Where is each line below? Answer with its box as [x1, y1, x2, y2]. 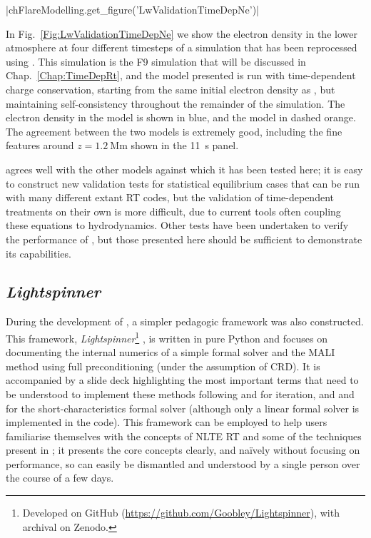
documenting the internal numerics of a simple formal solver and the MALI [6, 345, 335, 360]
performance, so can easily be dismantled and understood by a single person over [6, 456, 360, 471]
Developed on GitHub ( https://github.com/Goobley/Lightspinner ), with [22, 505, 340, 520]
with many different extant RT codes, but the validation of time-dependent [6, 190, 334, 205]
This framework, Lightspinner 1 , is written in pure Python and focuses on [6, 328, 328, 345]
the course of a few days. [6, 470, 114, 485]
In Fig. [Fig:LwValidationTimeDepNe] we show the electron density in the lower [6, 26, 357, 41]
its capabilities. [6, 245, 71, 260]
